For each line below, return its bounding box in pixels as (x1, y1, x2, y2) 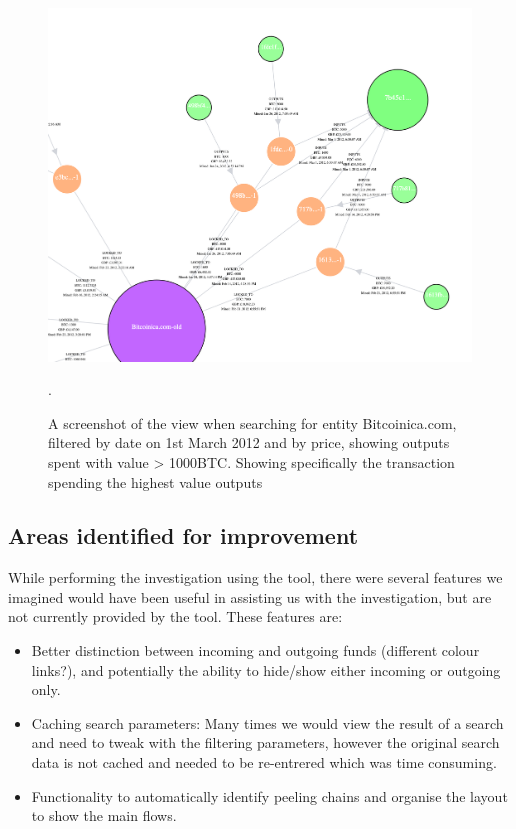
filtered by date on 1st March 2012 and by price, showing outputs (48, 432, 450, 453)
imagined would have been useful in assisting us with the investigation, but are (8, 586, 492, 607)
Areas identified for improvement (8, 520, 359, 551)
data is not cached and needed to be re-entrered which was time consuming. (31, 752, 497, 773)
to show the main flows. (31, 805, 177, 826)
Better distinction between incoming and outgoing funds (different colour (31, 640, 480, 661)
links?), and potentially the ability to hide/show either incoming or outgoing (31, 659, 501, 680)
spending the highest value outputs (48, 471, 263, 492)
